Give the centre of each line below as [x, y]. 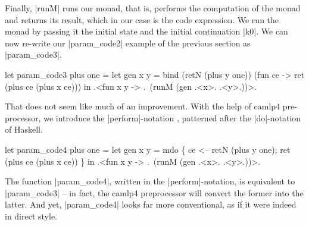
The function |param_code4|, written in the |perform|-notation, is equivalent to [150, 181]
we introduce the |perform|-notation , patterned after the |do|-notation [172, 117]
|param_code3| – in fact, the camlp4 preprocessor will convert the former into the [154, 192]
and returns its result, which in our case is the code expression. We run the [142, 19]
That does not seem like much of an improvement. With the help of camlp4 [143, 106]
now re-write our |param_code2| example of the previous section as [128, 43]
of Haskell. [24, 129]
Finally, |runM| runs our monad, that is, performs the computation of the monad [153, 8]
